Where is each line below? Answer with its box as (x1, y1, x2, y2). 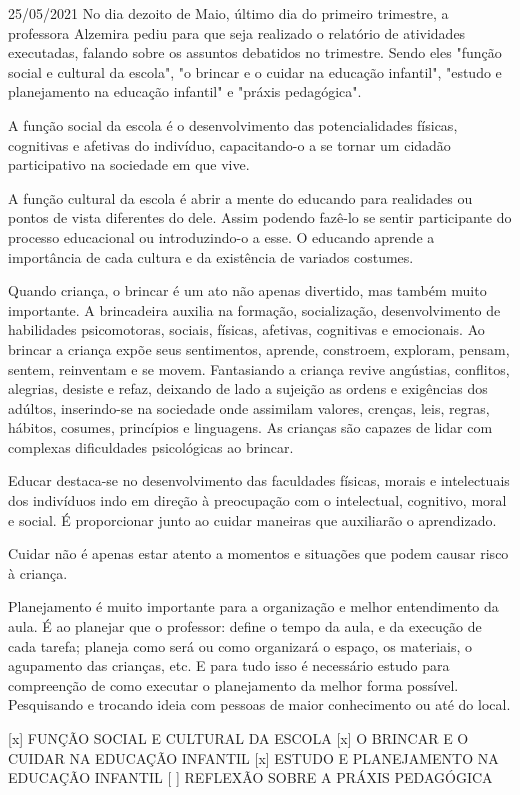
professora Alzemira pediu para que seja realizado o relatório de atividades (8, 22, 466, 43)
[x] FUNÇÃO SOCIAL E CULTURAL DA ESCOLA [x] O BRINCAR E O (8, 728, 469, 748)
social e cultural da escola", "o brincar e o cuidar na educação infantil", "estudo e (8, 61, 502, 82)
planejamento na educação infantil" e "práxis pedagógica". (8, 81, 362, 102)
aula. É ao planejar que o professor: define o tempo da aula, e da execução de (8, 616, 482, 637)
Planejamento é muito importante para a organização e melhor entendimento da (8, 596, 499, 617)
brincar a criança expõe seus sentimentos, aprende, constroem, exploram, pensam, (8, 338, 510, 359)
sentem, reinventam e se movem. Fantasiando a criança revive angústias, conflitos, (8, 358, 510, 379)
